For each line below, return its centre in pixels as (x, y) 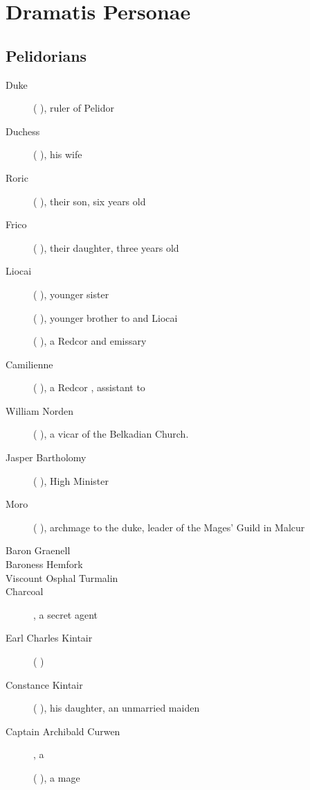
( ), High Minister (71, 480)
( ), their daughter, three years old (106, 247)
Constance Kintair (44, 684)
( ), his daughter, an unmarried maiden (117, 708)
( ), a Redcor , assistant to (89, 387)
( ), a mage (57, 777)
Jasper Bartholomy (46, 457)
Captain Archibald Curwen (63, 731)
